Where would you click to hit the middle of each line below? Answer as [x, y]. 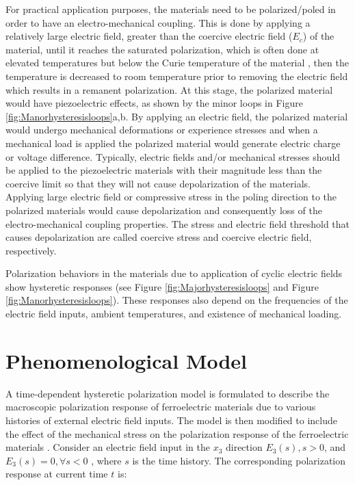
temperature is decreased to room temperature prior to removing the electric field [177, 76]
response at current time [57, 474]
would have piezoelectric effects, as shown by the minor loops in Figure [154, 103]
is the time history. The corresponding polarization [239, 460]
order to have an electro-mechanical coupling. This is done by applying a [158, 22]
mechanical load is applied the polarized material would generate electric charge [173, 143]
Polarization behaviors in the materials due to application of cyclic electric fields [174, 273]
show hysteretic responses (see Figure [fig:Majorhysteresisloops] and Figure [162, 286]
